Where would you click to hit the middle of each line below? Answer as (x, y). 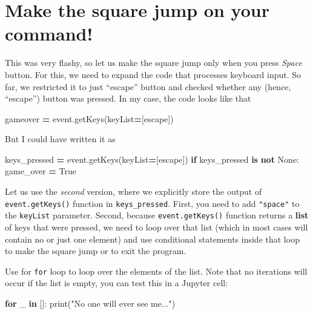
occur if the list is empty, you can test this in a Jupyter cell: (117, 283)
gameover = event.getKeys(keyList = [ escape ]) (89, 118)
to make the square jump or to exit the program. (96, 251)
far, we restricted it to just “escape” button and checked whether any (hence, (148, 86)
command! (49, 34)
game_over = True (41, 171)
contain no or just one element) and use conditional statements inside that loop (152, 239)
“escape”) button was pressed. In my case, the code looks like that (128, 98)
